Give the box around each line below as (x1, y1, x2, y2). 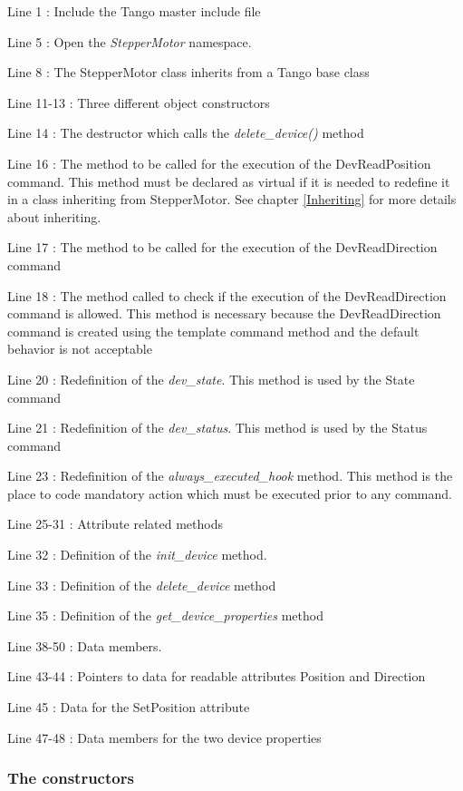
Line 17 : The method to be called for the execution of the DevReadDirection (7, 238, 438, 257)
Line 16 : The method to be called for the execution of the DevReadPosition (7, 153, 431, 172)
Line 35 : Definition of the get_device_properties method (7, 606, 323, 625)
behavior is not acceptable (7, 339, 152, 358)
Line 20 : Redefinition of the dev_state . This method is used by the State (7, 369, 415, 388)
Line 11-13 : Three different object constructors (7, 93, 270, 112)
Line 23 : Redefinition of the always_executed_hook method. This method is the (7, 466, 453, 485)
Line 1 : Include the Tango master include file (7, 2, 261, 20)
